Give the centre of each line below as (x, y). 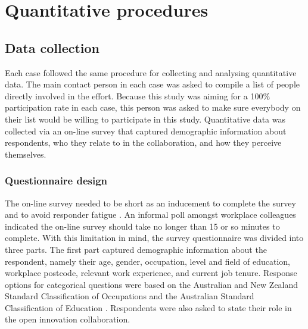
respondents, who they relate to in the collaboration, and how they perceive (143, 142)
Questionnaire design (56, 181)
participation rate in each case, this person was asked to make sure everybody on (153, 107)
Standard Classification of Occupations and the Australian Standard (130, 296)
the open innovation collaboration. (68, 319)
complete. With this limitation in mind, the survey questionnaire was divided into (154, 238)
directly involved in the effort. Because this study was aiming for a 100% (138, 95)
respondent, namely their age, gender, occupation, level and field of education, (147, 261)
